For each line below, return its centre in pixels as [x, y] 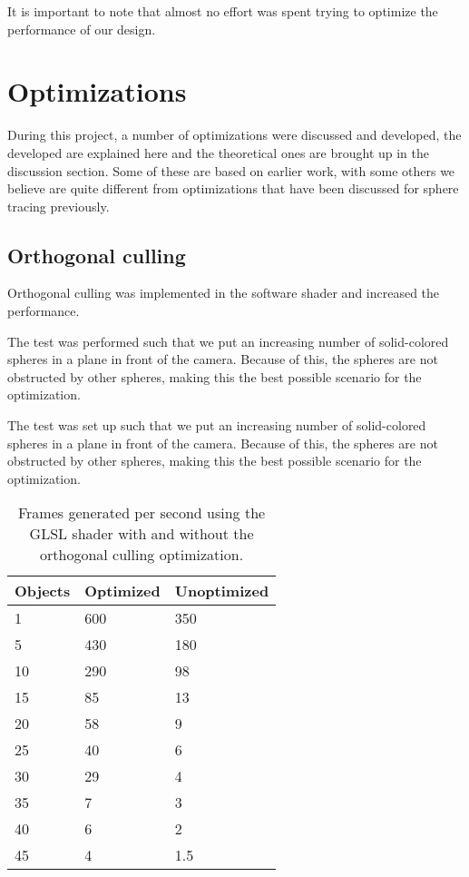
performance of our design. [82, 29]
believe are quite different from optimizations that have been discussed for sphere [233, 188]
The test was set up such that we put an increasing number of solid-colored [217, 425]
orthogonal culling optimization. [142, 555]
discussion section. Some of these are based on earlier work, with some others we [231, 170]
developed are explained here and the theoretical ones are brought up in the [219, 152]
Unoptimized [222, 591]
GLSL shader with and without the [142, 534]
